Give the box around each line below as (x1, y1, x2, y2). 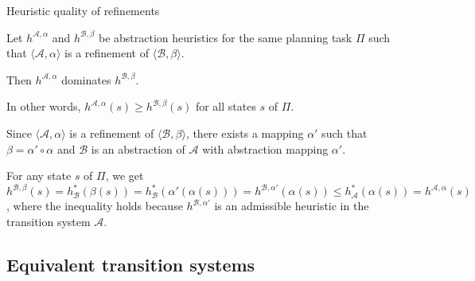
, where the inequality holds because (6, 197, 183, 214)
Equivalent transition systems (6, 252, 255, 276)
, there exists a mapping (185, 124, 304, 141)
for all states (195, 98, 256, 115)
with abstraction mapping (202, 140, 329, 157)
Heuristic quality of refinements (6, 2, 160, 18)
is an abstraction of (91, 140, 185, 157)
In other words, (6, 98, 81, 115)
